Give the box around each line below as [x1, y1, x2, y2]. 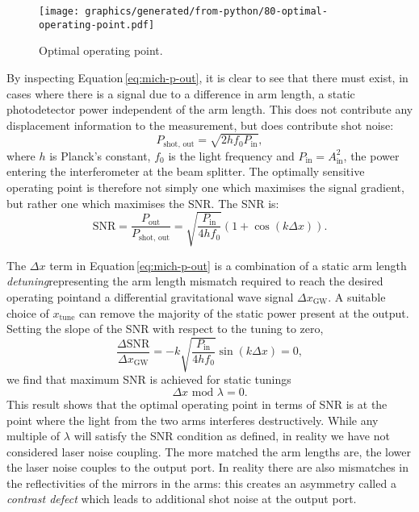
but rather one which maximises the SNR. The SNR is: [6, 194, 279, 211]
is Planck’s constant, [49, 147, 151, 164]
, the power [343, 147, 400, 164]
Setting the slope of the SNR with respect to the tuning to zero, [6, 320, 324, 337]
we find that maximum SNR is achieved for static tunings [6, 371, 291, 388]
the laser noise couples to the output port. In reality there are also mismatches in [6, 459, 409, 476]
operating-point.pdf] [39, 19, 155, 31]
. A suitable [328, 289, 386, 305]
